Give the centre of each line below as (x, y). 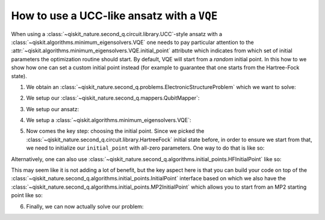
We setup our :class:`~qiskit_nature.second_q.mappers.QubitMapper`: (113, 98)
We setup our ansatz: (53, 109)
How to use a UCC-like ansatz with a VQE (114, 16)
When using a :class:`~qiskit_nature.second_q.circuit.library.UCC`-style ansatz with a (117, 34)
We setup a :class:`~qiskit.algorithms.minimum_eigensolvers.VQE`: (109, 120)
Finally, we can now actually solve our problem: (85, 206)
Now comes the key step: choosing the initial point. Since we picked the (115, 131)
